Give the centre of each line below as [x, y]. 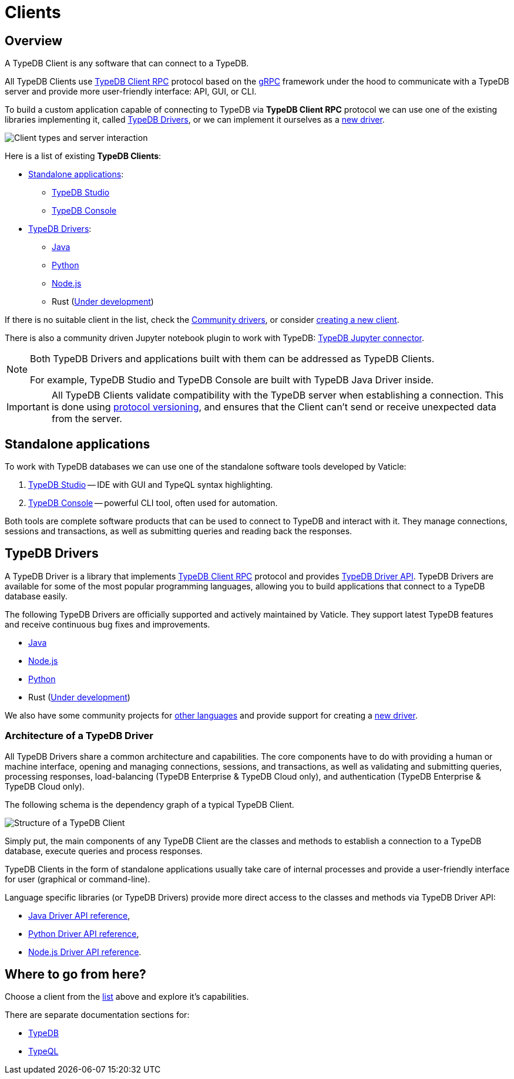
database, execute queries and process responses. [104, 851]
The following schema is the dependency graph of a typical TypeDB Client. [150, 804]
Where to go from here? [75, 975]
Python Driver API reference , [84, 933]
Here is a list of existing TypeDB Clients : [83, 156]
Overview [34, 41]
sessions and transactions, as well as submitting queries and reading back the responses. [179, 531]
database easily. [36, 596]
